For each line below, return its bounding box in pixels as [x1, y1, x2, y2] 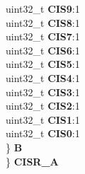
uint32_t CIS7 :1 [6, 29, 80, 44]
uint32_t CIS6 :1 [6, 42, 80, 57]
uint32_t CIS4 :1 [6, 70, 80, 85]
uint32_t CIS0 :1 [6, 126, 80, 141]
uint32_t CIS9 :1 [6, 1, 80, 16]
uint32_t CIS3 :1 [6, 84, 80, 99]
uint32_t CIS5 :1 [6, 57, 80, 71]
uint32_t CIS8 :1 [6, 15, 80, 30]
